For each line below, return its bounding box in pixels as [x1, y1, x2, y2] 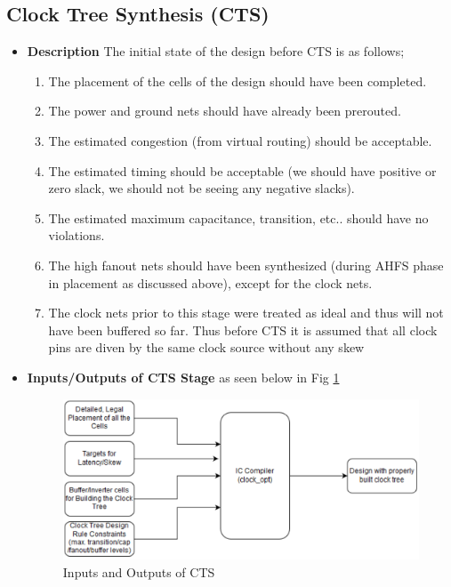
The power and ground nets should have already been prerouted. [48, 101, 401, 120]
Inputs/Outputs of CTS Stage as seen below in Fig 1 [27, 367, 340, 386]
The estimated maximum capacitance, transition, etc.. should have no [48, 208, 429, 227]
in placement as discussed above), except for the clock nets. [48, 273, 373, 292]
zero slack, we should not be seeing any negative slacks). [48, 179, 355, 197]
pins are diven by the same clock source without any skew [48, 338, 365, 357]
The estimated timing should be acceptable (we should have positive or [48, 161, 437, 180]
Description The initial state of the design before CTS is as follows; [27, 42, 405, 60]
